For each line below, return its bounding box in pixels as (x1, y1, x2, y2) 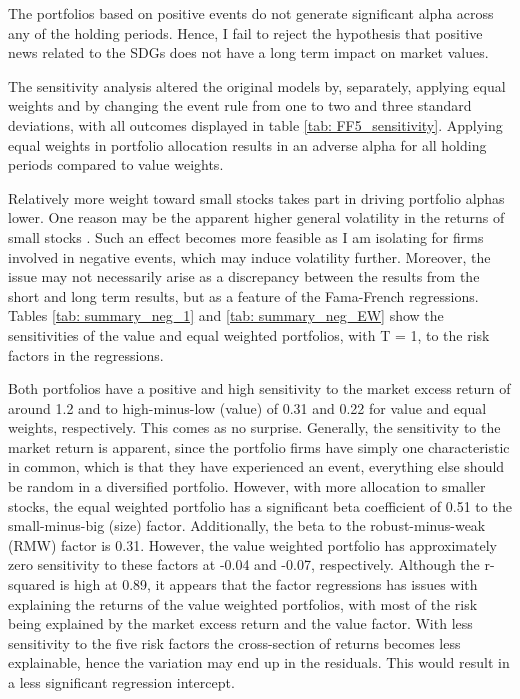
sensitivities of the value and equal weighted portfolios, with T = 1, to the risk (8, 324, 490, 345)
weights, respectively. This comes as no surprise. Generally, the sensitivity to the (8, 417, 501, 438)
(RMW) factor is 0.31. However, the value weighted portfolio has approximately (8, 534, 497, 555)
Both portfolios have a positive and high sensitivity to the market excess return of (8, 378, 511, 399)
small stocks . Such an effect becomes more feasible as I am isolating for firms (8, 226, 484, 247)
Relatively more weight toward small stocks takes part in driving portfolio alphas (8, 187, 505, 208)
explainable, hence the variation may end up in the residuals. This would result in (8, 652, 510, 673)
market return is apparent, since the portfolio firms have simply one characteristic (8, 436, 510, 457)
